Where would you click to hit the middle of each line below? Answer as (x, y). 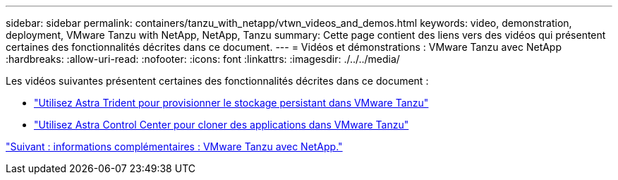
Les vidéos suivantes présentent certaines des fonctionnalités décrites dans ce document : (217, 81)
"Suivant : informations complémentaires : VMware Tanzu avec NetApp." (174, 146)
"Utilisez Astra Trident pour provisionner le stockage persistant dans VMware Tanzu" (231, 103)
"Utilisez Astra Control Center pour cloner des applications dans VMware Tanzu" (222, 125)
